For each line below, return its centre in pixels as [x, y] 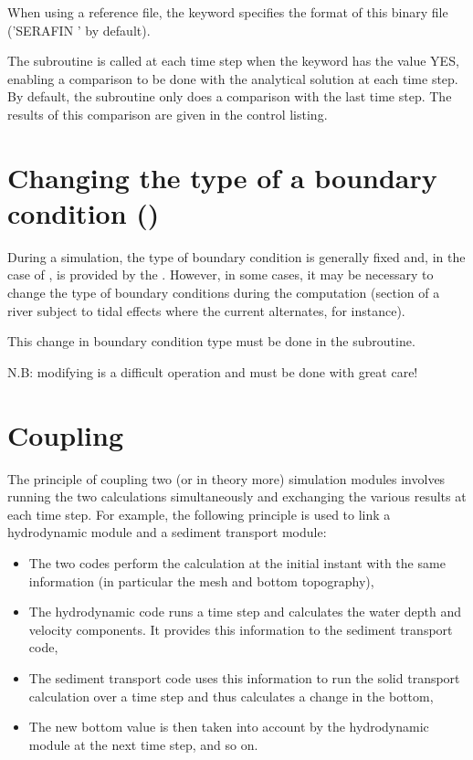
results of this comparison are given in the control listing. [168, 114]
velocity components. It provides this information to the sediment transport [241, 629]
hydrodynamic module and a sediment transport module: [167, 532]
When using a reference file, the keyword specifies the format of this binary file [228, 12]
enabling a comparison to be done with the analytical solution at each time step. [233, 78]
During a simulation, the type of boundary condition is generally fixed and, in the [236, 256]
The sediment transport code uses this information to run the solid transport [244, 677]
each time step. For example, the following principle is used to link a [199, 514]
